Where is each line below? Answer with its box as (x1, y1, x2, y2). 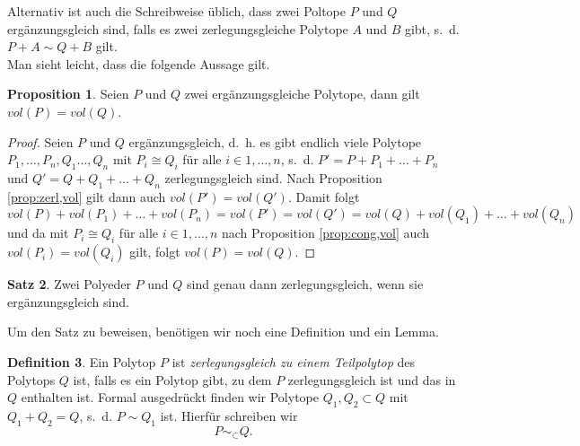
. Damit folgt (287, 187, 360, 206)
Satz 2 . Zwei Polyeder (7, 275, 131, 293)
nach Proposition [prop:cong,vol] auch (221, 223, 429, 242)
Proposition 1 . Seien (7, 84, 129, 103)
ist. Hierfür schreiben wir (160, 406, 298, 424)
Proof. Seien (7, 132, 74, 151)
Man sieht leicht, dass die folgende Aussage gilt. (7, 54, 270, 73)
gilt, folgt (129, 242, 180, 261)
